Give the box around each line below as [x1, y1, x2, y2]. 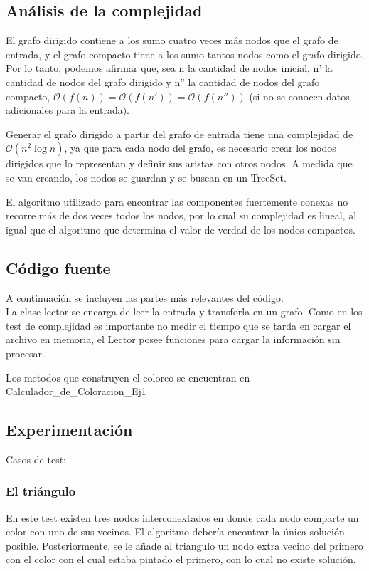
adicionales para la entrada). [6, 103, 130, 117]
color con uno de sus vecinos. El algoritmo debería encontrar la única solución [6, 524, 345, 539]
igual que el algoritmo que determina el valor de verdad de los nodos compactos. [6, 221, 355, 236]
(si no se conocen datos [249, 88, 350, 103]
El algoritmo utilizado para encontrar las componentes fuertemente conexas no [6, 194, 348, 209]
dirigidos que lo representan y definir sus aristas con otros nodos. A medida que [6, 156, 353, 171]
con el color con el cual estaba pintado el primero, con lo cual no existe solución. [6, 552, 356, 567]
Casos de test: [6, 451, 66, 466]
